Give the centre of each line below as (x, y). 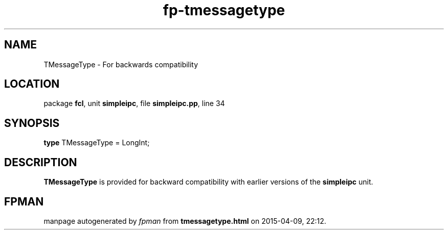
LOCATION (32, 84)
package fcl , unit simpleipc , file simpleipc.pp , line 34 (134, 103)
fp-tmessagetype (224, 10)
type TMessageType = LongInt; (97, 143)
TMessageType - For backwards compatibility (121, 64)
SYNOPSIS (32, 123)
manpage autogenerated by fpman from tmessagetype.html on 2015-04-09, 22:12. (185, 221)
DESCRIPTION (41, 162)
